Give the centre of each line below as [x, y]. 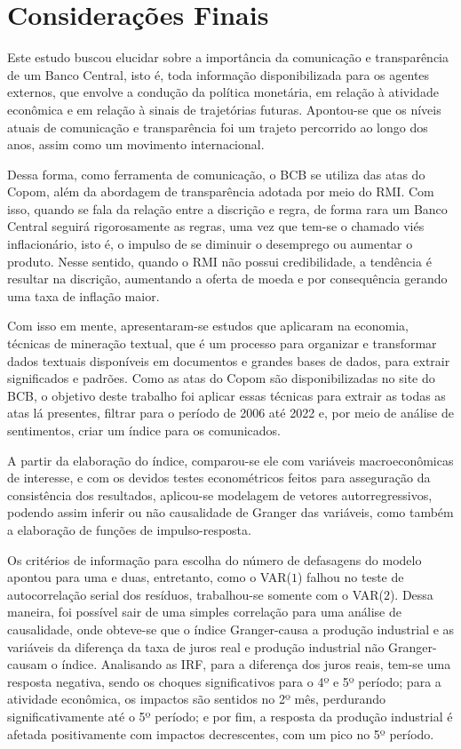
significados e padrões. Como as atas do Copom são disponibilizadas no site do [221, 378]
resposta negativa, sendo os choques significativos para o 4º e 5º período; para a [224, 681]
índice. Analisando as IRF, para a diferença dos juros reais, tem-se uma [256, 664]
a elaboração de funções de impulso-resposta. [129, 529]
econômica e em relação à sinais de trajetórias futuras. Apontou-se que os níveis [224, 109]
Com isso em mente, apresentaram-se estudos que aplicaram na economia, [208, 326]
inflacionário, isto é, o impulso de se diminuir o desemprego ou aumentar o [210, 244]
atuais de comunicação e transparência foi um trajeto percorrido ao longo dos [218, 127]
